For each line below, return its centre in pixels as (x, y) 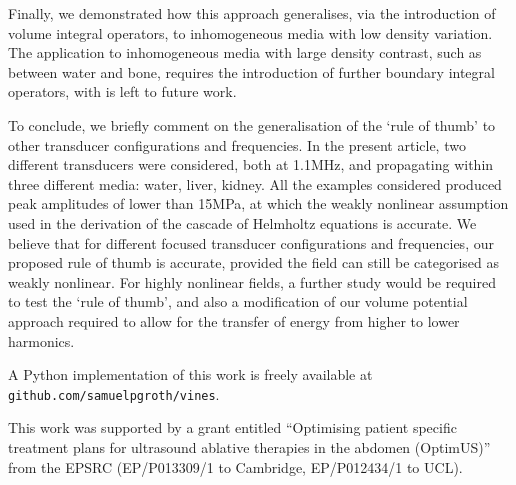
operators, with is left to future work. (122, 91)
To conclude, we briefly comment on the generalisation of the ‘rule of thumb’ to (252, 124)
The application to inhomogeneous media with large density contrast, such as (245, 52)
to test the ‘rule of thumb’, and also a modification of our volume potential (238, 301)
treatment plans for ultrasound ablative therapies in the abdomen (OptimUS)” (249, 446)
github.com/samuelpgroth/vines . (114, 393)
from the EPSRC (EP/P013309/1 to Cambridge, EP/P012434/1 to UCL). (235, 466)
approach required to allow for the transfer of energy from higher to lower (234, 320)
